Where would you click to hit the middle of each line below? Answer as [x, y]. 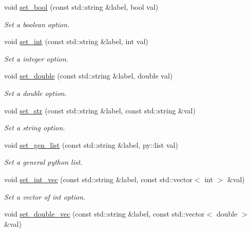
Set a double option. [36, 93]
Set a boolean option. [37, 24]
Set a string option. [35, 128]
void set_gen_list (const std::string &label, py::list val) [91, 144]
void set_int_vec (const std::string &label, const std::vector [98, 179]
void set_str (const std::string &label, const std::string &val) [100, 110]
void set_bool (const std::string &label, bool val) [81, 7]
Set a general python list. [43, 162]
